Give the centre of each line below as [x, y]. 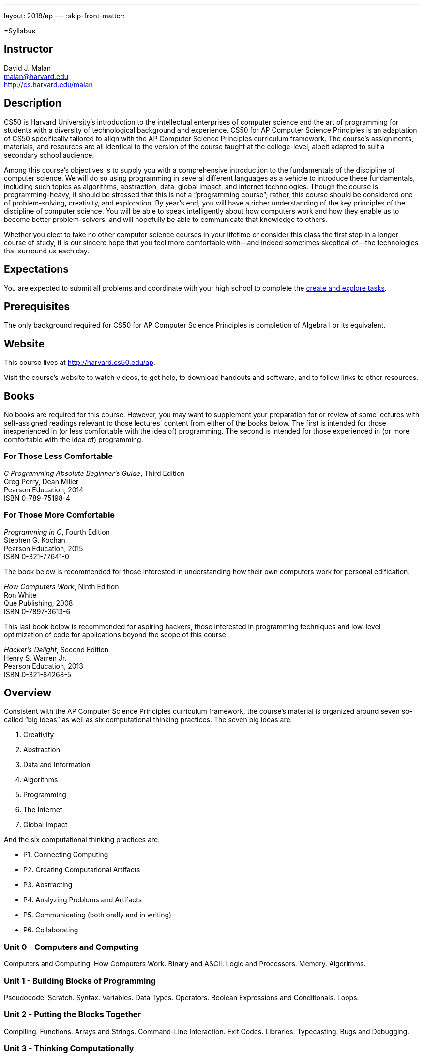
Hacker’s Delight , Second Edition [56, 649]
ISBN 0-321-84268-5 [38, 674]
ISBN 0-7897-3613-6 [37, 611]
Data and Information [57, 765]
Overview [28, 693]
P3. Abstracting [48, 885]
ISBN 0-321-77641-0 [37, 556]
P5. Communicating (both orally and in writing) [98, 915]
